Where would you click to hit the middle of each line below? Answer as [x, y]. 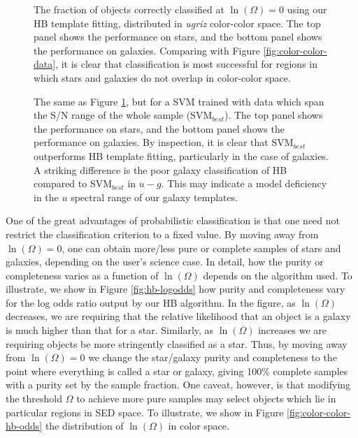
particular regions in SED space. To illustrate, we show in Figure [145, 412]
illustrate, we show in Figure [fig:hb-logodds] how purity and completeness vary [176, 289]
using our [307, 9]
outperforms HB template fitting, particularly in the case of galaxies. [181, 155]
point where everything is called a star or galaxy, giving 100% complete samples [177, 371]
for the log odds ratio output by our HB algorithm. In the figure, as [151, 302]
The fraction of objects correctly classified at [129, 9]
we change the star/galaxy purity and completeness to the [213, 357]
